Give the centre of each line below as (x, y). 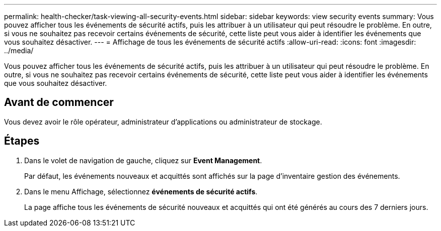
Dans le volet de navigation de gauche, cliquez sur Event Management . (143, 160)
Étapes (22, 141)
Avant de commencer (59, 102)
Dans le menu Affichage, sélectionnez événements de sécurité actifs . (141, 191)
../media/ (19, 50)
